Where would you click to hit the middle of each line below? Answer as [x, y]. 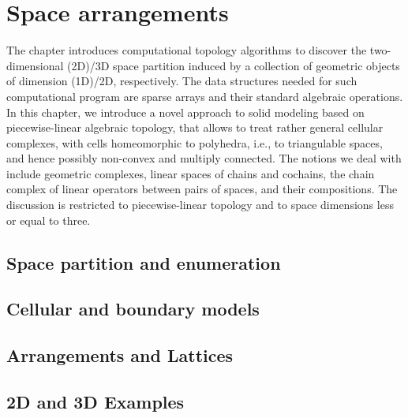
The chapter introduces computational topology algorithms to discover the [187, 50]
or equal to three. [49, 220]
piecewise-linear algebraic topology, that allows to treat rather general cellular [195, 127]
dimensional [35, 65]
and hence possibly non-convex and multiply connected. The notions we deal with [204, 158]
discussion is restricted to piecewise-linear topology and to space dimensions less [200, 205]
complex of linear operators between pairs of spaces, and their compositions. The [202, 189]
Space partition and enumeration [144, 262]
